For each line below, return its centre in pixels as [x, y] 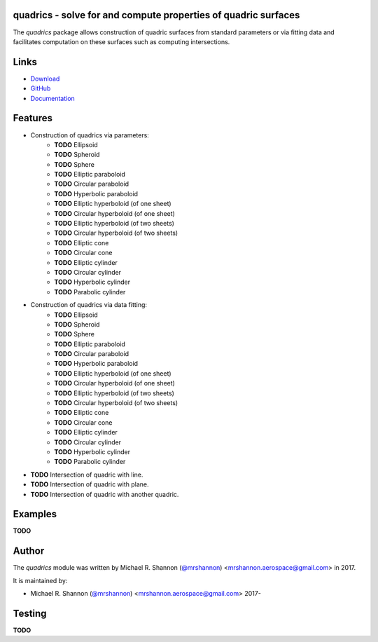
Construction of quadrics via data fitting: [89, 305]
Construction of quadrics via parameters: [90, 135]
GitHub [41, 88]
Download [45, 78]
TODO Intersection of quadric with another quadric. [105, 494]
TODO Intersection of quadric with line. [87, 474]
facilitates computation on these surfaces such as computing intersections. [121, 41]
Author [29, 551]
